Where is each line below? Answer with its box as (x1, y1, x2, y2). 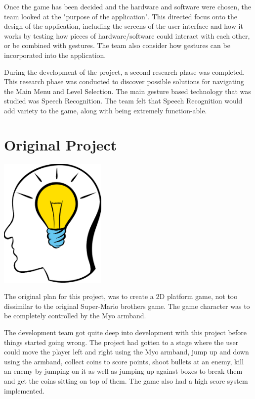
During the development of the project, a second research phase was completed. (4, 66, 245, 77)
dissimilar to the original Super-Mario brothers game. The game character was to (4, 300, 250, 311)
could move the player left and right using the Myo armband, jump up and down (4, 347, 249, 357)
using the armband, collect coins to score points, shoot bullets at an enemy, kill (4, 356, 244, 366)
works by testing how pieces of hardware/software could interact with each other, (4, 30, 250, 41)
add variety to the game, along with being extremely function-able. (4, 105, 207, 115)
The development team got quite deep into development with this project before (4, 327, 247, 338)
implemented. (4, 385, 45, 396)
